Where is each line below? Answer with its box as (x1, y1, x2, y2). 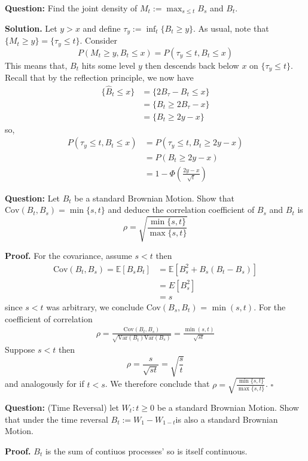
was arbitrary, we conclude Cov (46, 300, 161, 313)
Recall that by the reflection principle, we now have (5, 71, 194, 83)
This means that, (5, 59, 68, 71)
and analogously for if (5, 377, 84, 390)
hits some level (81, 59, 136, 71)
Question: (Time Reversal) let (5, 401, 119, 413)
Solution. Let (5, 22, 57, 34)
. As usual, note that (193, 22, 269, 34)
